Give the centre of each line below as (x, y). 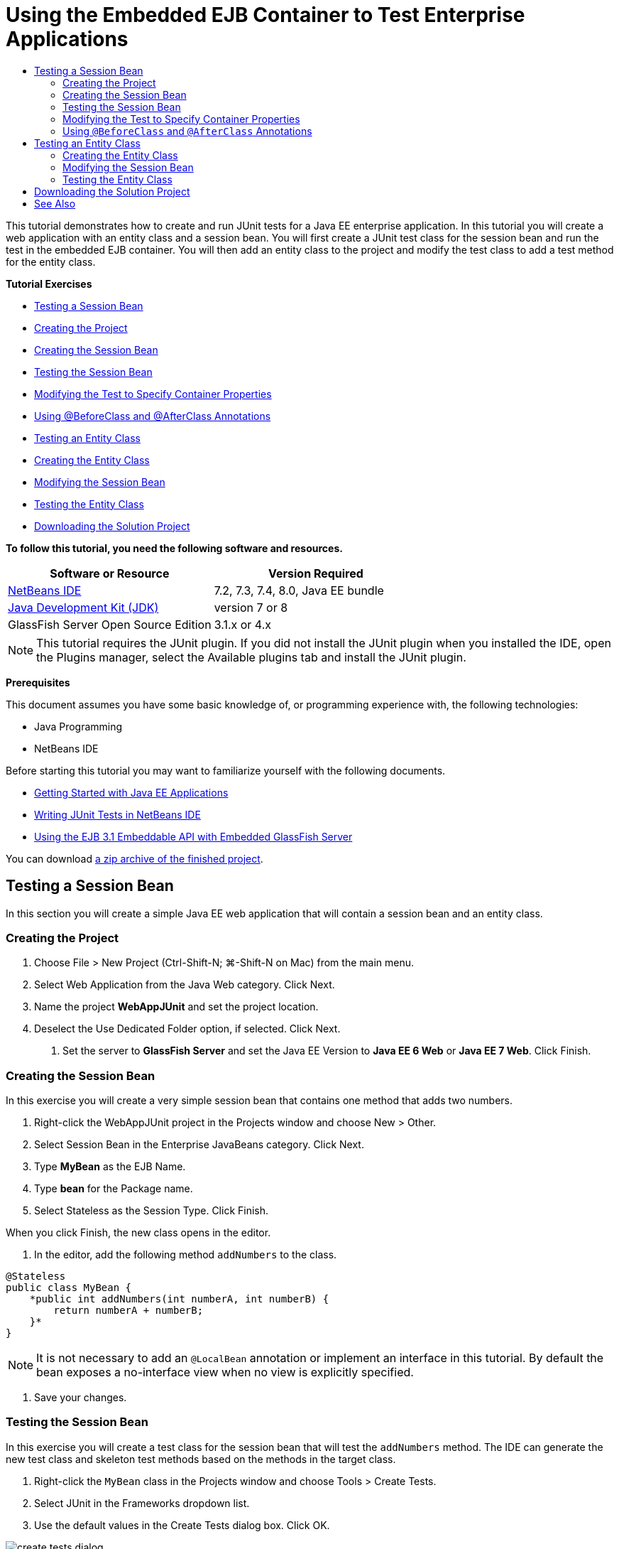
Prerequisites (38, 682)
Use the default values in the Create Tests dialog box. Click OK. (182, 1525)
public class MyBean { (69, 1288)
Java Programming (78, 726)
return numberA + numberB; (128, 1311)
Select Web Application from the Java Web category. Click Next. (185, 985)
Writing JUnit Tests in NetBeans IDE (117, 814)
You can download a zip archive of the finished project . (135, 858)
